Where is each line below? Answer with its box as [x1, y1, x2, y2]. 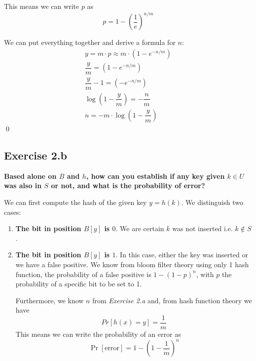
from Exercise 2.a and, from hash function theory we [92, 295, 252, 305]
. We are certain [115, 223, 164, 234]
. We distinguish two [181, 197, 243, 207]
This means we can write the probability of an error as [15, 328, 181, 339]
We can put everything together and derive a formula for [4, 37, 176, 47]
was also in [4, 180, 42, 191]
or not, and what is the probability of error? [51, 180, 205, 191]
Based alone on [4, 170, 57, 181]
